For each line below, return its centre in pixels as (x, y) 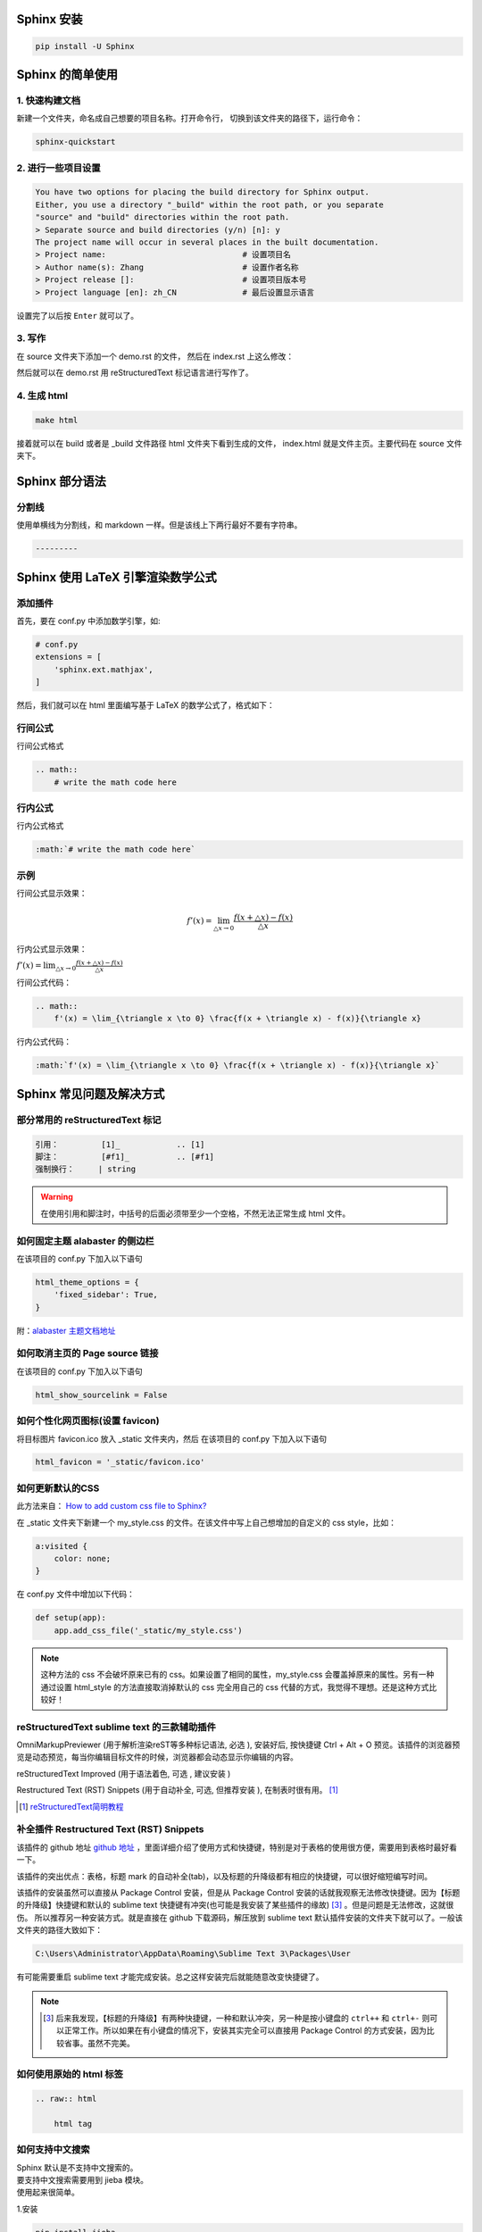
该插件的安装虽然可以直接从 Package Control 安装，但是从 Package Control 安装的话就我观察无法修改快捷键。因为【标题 (238, 1892)
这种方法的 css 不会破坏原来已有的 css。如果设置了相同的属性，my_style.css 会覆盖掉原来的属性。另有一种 (237, 1675)
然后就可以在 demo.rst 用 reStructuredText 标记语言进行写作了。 (135, 373)
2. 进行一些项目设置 (59, 168)
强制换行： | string (86, 1169)
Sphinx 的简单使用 (67, 75)
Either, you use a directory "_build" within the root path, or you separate (209, 204)
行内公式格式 (40, 826)
